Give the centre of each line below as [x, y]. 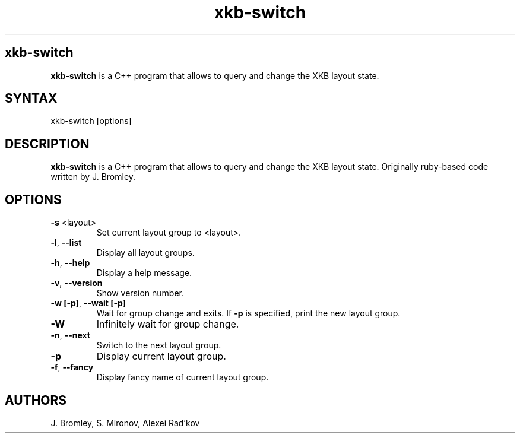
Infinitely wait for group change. [168, 324]
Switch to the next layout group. [159, 345]
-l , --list [66, 243]
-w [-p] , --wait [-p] [88, 303]
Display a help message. [144, 273]
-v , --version [77, 283]
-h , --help [70, 263]
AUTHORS [36, 400]
